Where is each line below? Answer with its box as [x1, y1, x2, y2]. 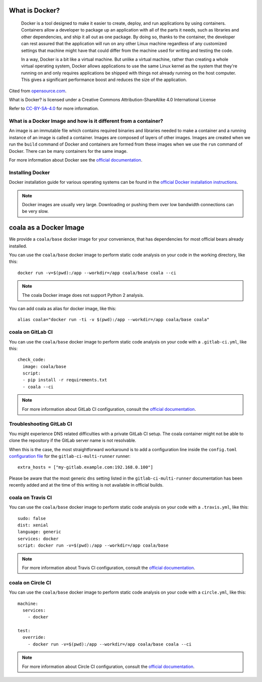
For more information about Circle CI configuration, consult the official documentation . [22, 664, 195, 669]
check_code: [17, 357, 46, 362]
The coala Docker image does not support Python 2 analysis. [22, 292, 144, 298]
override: [22, 634, 46, 640]
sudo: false [17, 516, 46, 521]
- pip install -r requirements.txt [22, 377, 108, 383]
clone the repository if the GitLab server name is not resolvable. [9, 438, 137, 443]
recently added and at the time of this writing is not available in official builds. [9, 482, 164, 488]
